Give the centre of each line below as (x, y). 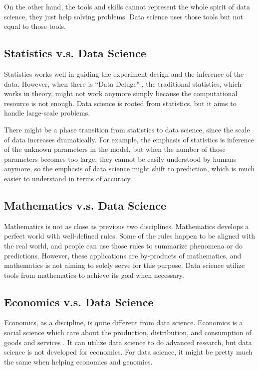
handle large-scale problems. (47, 113)
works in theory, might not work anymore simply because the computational (121, 93)
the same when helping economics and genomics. (78, 361)
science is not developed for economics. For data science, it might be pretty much (128, 352)
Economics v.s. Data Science (79, 302)
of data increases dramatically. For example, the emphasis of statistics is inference (129, 139)
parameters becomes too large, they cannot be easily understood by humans (120, 159)
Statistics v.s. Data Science (75, 53)
